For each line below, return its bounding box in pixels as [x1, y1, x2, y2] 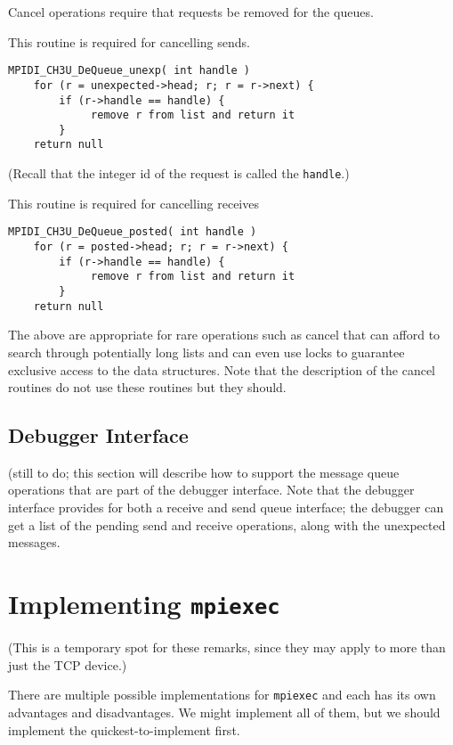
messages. [8, 533, 61, 552]
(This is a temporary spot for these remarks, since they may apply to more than [8, 638, 446, 657]
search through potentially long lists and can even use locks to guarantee [8, 342, 405, 361]
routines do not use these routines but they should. [8, 378, 287, 397]
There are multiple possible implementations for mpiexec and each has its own [8, 685, 436, 704]
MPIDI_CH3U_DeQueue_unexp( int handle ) [8, 64, 251, 78]
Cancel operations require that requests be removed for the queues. [8, 3, 374, 20]
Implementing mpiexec [8, 585, 280, 622]
